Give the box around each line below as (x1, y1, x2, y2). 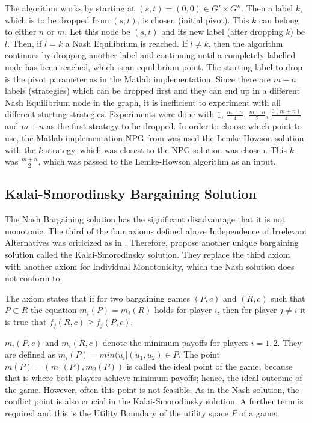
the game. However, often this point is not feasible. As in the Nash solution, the (5, 383, 299, 395)
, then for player (217, 303, 277, 316)
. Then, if (7, 37, 42, 49)
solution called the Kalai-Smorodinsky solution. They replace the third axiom (5, 248, 290, 261)
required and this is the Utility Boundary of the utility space (5, 407, 228, 419)
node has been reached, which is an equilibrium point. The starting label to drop (5, 60, 303, 73)
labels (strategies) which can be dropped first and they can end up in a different (5, 84, 300, 97)
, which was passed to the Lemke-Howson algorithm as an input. (38, 155, 276, 168)
